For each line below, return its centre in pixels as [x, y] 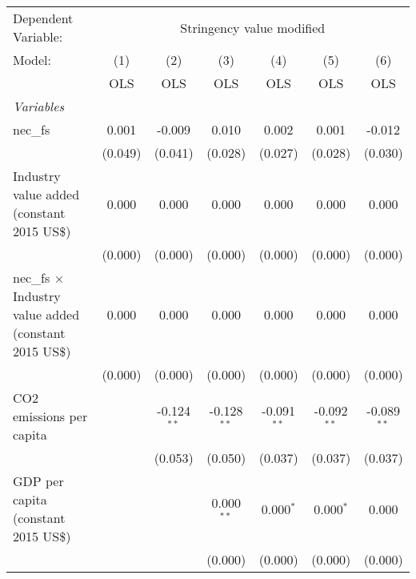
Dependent [43, 18]
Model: [32, 60]
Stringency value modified [253, 27]
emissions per [50, 416]
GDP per [38, 481]
